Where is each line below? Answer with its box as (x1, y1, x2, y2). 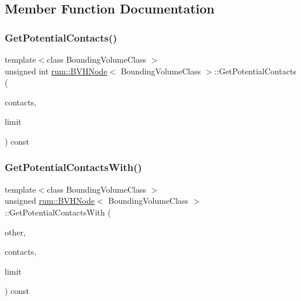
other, (5, 225, 26, 238)
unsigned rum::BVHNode (5, 194, 95, 207)
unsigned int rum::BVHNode (5, 64, 108, 77)
